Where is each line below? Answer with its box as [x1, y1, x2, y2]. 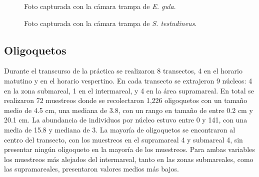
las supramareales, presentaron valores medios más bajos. [4, 163, 179, 174]
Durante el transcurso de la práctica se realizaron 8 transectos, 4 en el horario [4, 65, 242, 76]
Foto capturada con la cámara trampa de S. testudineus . [24, 17, 197, 28]
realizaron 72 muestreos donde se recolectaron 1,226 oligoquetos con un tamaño [4, 95, 247, 105]
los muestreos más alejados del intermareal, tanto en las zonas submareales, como [4, 153, 253, 164]
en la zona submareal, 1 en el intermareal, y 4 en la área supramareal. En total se [4, 85, 254, 95]
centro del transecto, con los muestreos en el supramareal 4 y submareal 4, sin [4, 134, 243, 144]
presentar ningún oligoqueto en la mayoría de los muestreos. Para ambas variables [4, 144, 255, 154]
